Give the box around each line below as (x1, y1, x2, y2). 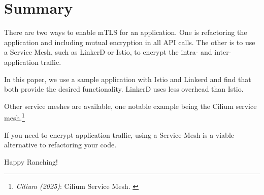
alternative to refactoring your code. (4, 139, 117, 150)
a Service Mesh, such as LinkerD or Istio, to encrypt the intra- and (4, 47, 212, 57)
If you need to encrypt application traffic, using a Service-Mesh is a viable (4, 129, 235, 140)
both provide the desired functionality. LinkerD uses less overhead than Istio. (4, 84, 244, 94)
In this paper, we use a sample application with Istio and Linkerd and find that (4, 73, 251, 84)
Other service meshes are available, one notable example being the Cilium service (4, 100, 257, 111)
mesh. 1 (4, 111, 25, 123)
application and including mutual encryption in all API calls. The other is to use (4, 36, 255, 47)
